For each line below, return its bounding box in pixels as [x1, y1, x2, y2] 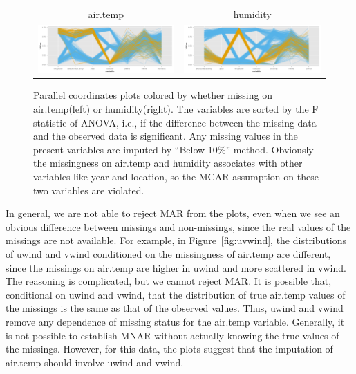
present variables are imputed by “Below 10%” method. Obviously [33, 142, 314, 156]
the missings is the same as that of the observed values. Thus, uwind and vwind [6, 301, 344, 315]
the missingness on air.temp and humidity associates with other [33, 156, 303, 170]
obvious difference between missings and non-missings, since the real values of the [6, 219, 351, 234]
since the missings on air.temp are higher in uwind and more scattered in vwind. [6, 260, 346, 274]
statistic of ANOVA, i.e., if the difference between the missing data [33, 115, 317, 129]
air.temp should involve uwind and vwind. [6, 355, 184, 369]
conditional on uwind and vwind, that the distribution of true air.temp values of [6, 287, 346, 301]
